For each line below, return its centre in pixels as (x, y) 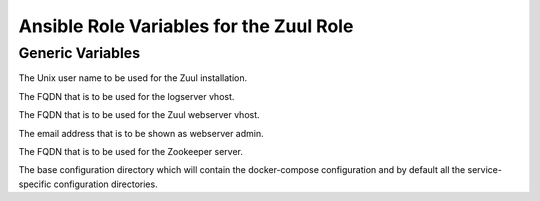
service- (484, 170)
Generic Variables (79, 53)
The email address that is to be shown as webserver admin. (141, 133)
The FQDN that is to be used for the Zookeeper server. (131, 151)
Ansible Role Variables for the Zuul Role (186, 26)
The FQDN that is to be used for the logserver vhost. (126, 96)
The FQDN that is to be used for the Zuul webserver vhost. (139, 115)
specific (35, 184)
